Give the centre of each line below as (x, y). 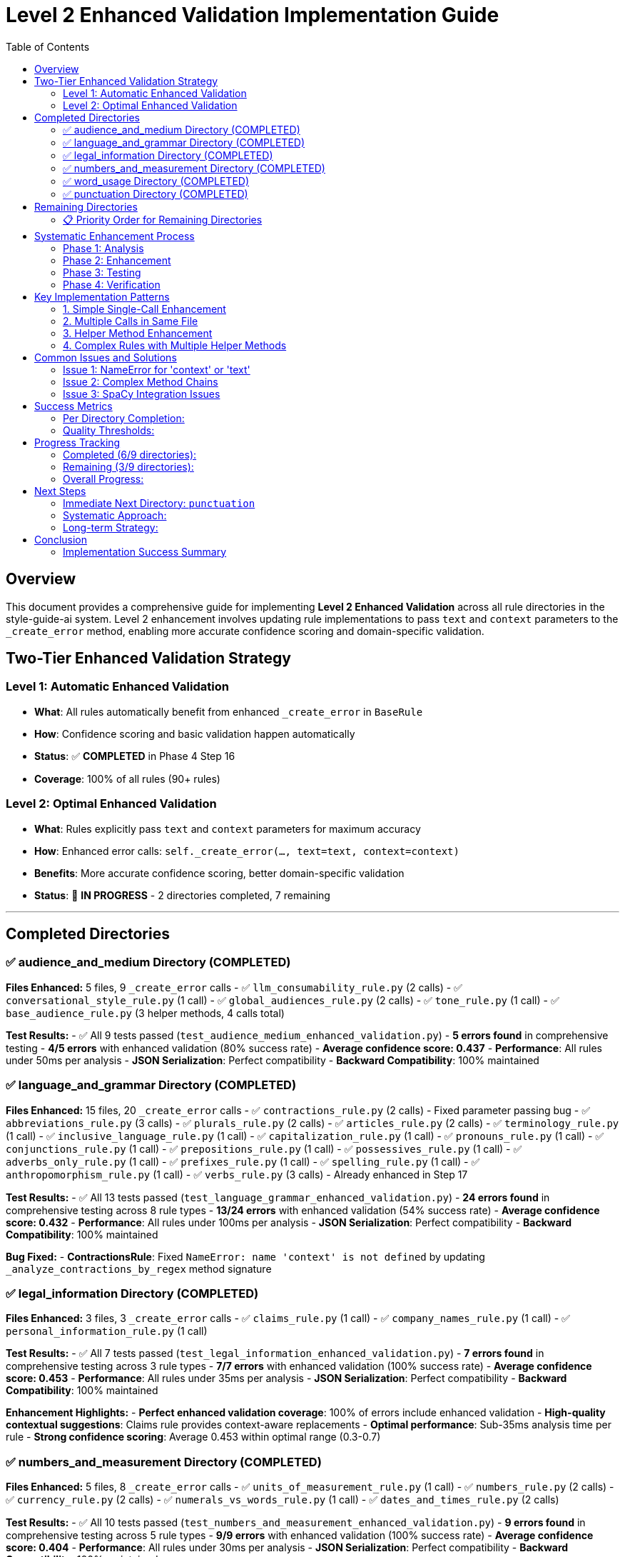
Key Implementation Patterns (102, 296)
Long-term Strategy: (111, 527)
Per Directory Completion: (124, 418)
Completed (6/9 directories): (130, 454)
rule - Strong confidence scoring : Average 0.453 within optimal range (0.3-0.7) (193, 1437)
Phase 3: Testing (102, 272)
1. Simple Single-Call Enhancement (144, 309)
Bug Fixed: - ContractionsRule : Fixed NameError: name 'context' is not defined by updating (245, 1256)
